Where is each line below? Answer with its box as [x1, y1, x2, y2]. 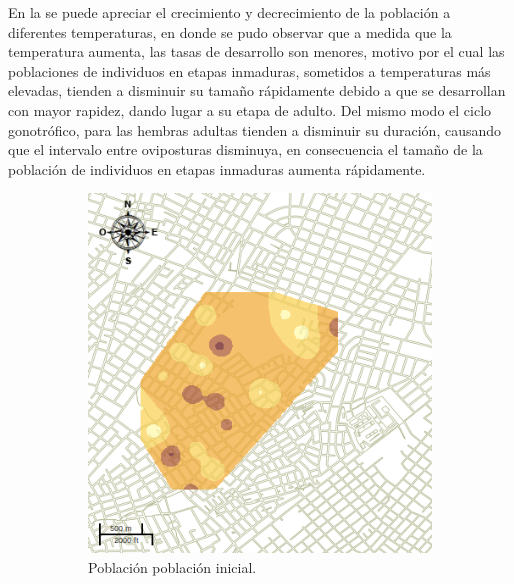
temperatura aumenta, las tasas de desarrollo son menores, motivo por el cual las [8, 41, 505, 62]
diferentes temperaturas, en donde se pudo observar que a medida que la [8, 21, 452, 42]
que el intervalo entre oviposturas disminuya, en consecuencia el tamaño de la [8, 139, 483, 160]
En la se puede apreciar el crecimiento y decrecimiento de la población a [8, 2, 451, 22]
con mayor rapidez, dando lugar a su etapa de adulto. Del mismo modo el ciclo [8, 99, 492, 120]
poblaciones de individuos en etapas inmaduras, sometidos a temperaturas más [8, 60, 491, 81]
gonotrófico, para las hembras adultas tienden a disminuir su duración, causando [8, 119, 502, 140]
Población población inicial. [88, 557, 257, 578]
